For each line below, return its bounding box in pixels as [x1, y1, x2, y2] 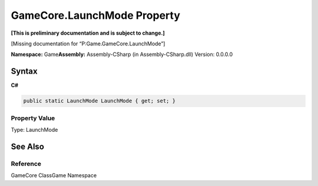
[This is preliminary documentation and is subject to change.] [11, 29, 165, 36]
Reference [11, 160, 41, 168]
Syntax [11, 67, 38, 77]
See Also [11, 141, 44, 151]
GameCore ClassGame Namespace [11, 172, 97, 179]
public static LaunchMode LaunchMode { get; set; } [23, 98, 176, 104]
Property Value [11, 114, 55, 122]
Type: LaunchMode [11, 126, 58, 133]
